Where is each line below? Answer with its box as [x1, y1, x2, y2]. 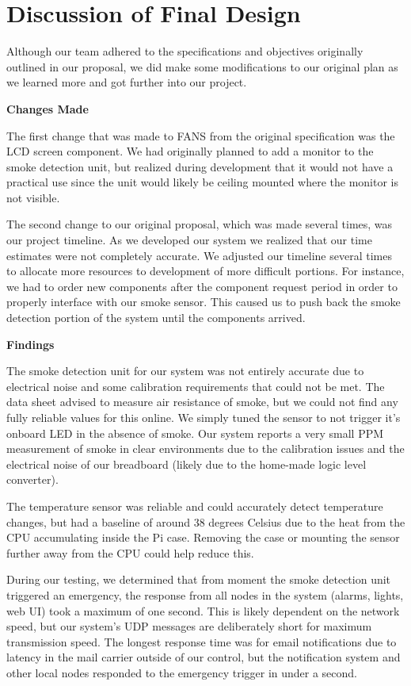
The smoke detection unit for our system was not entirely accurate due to [6, 362, 364, 379]
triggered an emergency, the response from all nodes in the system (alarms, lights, [6, 586, 404, 603]
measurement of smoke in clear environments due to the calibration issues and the [6, 440, 405, 457]
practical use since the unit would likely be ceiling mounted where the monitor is [6, 174, 398, 190]
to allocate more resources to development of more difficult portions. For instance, [6, 263, 405, 279]
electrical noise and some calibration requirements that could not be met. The [6, 377, 385, 394]
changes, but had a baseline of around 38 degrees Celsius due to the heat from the [6, 513, 405, 530]
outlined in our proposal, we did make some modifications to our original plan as [6, 58, 398, 75]
